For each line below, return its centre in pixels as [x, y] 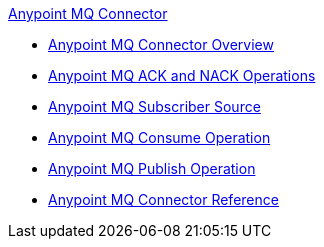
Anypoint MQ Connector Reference [163, 199]
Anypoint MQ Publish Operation [152, 168]
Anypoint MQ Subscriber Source [154, 106]
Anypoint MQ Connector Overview [161, 44]
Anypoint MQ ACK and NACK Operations [182, 75]
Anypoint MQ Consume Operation [159, 137]
